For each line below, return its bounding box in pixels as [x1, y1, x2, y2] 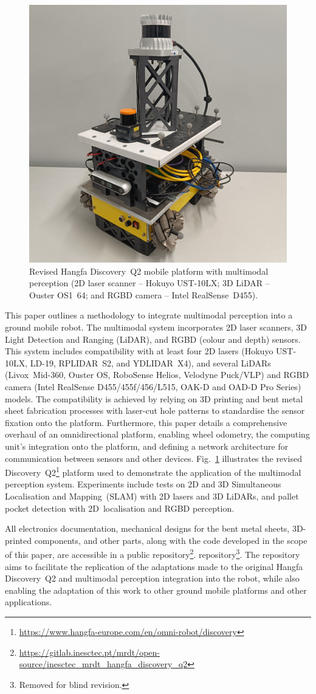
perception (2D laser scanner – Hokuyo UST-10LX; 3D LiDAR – [29, 277, 270, 289]
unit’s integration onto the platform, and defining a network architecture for [5, 439, 289, 452]
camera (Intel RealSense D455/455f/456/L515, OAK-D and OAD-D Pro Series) [5, 380, 301, 393]
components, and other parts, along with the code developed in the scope [34, 534, 307, 546]
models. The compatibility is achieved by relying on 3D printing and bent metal [5, 392, 303, 405]
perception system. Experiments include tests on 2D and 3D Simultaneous [5, 478, 281, 490]
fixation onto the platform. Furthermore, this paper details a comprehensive [5, 416, 287, 428]
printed [5, 534, 32, 546]
